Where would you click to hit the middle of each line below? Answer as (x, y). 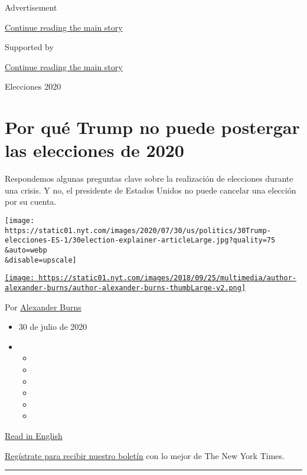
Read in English (34, 435)
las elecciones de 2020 (94, 150)
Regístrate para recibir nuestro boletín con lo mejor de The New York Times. (145, 455)
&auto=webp (26, 250)
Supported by (29, 47)
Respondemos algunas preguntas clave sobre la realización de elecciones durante (149, 178)
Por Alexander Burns (43, 307)
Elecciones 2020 (33, 86)
